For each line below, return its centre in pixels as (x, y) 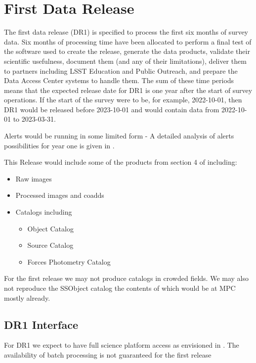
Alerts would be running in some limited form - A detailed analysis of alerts (119, 136)
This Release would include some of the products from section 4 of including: (121, 162)
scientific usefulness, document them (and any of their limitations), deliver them (125, 61)
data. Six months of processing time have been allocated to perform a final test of (128, 41)
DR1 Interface (41, 324)
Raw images (34, 178)
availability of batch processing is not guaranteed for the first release (108, 354)
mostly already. (27, 297)
